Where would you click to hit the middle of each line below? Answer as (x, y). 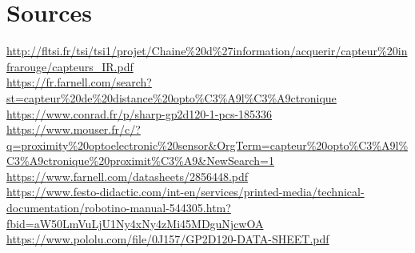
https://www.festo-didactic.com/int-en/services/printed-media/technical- (186, 192)
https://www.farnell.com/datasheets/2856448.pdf (128, 176)
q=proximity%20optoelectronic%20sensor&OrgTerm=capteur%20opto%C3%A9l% (207, 145)
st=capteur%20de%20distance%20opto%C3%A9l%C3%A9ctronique (172, 97)
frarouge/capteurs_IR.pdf (70, 66)
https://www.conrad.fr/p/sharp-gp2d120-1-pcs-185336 (140, 113)
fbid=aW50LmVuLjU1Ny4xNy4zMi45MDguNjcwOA (135, 223)
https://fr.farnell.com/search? (79, 82)
